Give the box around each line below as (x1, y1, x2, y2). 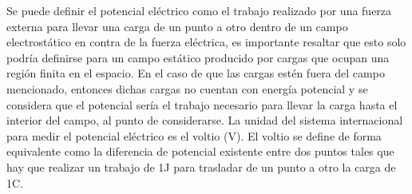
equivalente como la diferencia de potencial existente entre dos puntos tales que (6, 143, 394, 160)
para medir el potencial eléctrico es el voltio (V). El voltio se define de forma (6, 127, 382, 144)
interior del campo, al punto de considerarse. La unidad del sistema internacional (6, 112, 403, 129)
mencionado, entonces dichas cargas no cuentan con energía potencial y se (6, 80, 368, 97)
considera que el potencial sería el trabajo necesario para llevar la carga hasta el (6, 96, 398, 113)
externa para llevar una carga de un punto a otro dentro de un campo (6, 18, 348, 34)
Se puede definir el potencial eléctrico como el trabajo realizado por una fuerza (6, 2, 392, 18)
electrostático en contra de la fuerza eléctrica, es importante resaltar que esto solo (6, 34, 406, 50)
